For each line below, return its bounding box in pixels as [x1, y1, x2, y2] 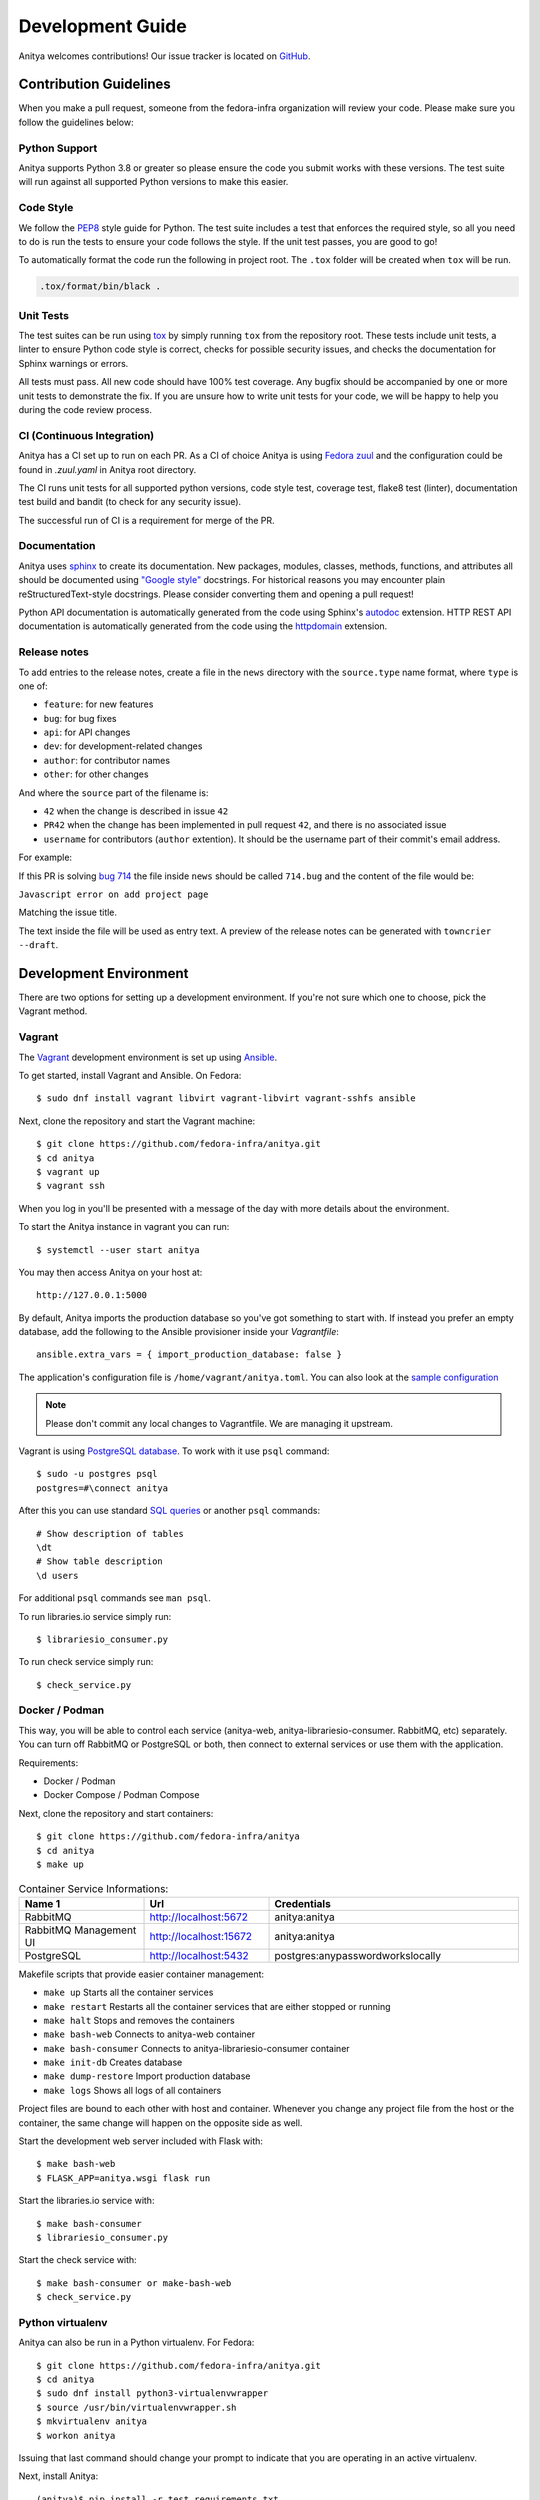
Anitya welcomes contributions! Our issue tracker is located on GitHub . [18, 50, 311, 62]
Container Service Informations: [18, 1881, 169, 1895]
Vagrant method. [18, 1005, 88, 1017]
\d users [36, 1570, 79, 1581]
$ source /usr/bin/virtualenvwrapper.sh [36, 2401, 237, 2413]
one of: [18, 680, 49, 692]
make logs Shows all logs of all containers [43, 2084, 222, 2096]
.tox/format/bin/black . [39, 281, 162, 292]
